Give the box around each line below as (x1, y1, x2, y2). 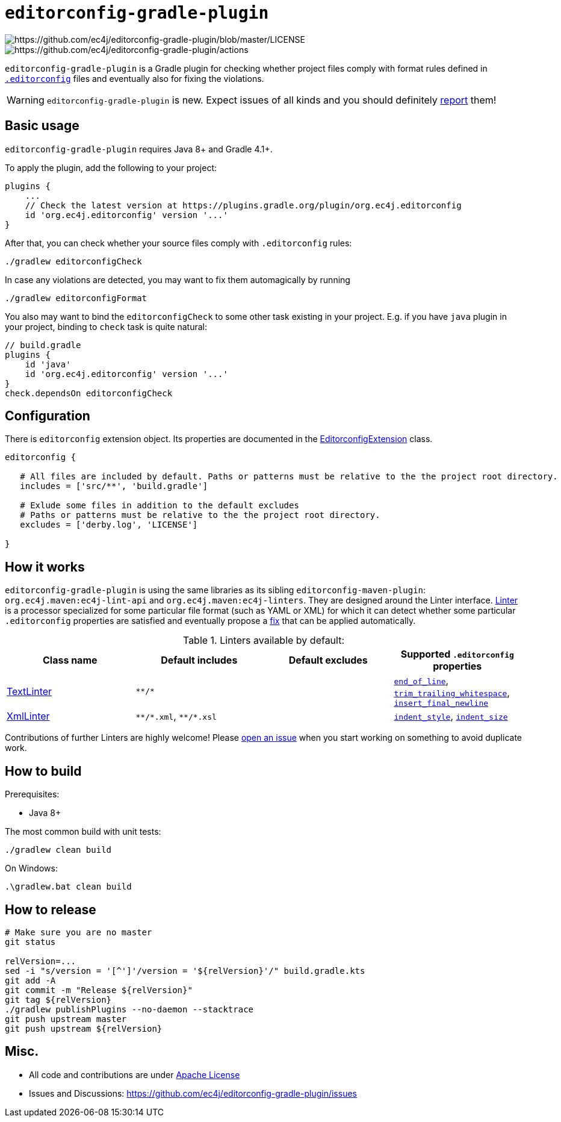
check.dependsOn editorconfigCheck (5, 388, 173, 398)
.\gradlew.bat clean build (5, 882, 132, 892)
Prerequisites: (5, 789, 60, 800)
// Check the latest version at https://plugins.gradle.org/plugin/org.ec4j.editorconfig (25, 200, 462, 210)
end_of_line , (394, 675, 449, 687)
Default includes (161, 654, 238, 667)
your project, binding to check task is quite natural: (5, 321, 208, 332)
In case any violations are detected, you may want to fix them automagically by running (5, 274, 350, 285)
